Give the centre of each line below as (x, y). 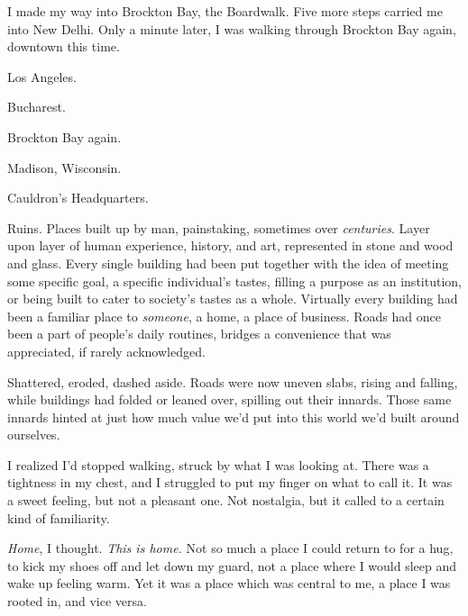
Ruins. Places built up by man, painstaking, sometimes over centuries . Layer (219, 227)
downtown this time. (64, 46)
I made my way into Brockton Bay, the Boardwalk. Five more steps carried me (225, 11)
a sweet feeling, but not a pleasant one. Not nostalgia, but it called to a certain (226, 500)
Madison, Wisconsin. (64, 167)
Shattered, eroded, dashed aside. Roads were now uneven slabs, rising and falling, (233, 381)
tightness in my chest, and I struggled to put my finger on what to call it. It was (230, 482)
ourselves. (34, 435)
